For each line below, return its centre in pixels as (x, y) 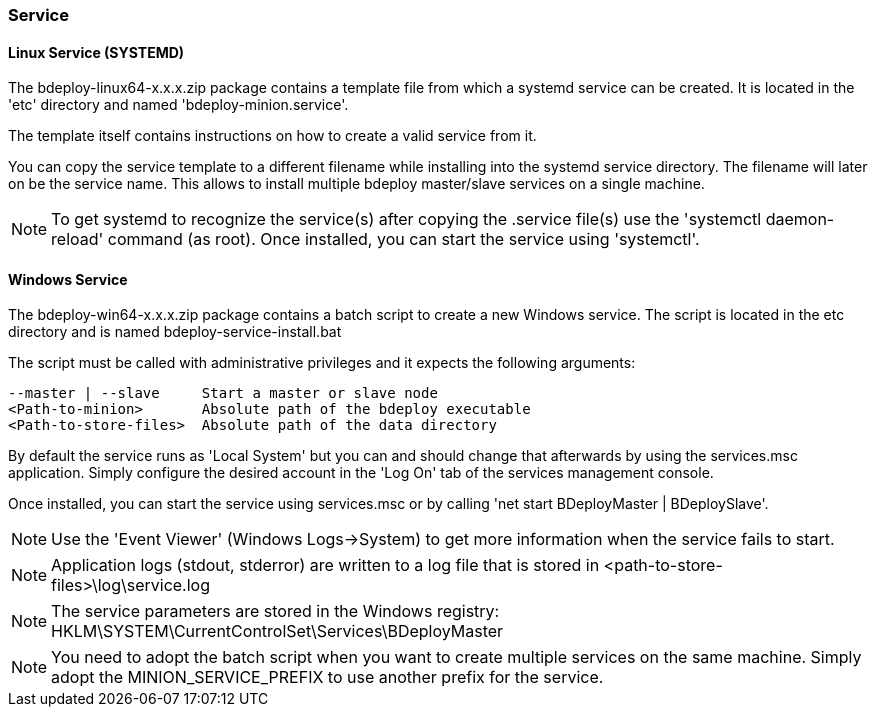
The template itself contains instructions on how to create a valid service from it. (272, 136)
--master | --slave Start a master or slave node (223, 393)
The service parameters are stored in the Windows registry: (275, 611)
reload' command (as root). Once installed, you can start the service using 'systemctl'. (375, 239)
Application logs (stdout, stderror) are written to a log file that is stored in (325, 565)
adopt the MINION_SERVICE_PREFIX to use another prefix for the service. (327, 677)
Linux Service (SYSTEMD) (96, 52)
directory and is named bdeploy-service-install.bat (175, 332)
